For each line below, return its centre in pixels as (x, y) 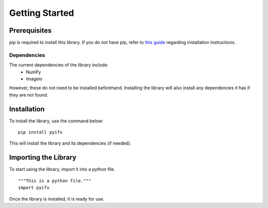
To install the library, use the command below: (56, 121)
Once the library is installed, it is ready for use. (57, 199)
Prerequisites (30, 30)
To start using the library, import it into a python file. (62, 169)
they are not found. (29, 95)
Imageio (34, 79)
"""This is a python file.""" (55, 181)
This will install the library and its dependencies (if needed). (70, 143)
